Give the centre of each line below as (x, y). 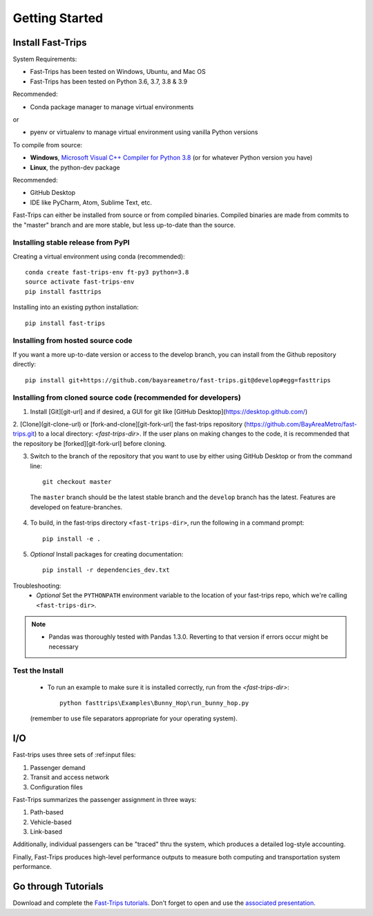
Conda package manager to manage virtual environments (112, 106)
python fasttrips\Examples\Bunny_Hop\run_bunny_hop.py (154, 703)
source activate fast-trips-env (80, 282)
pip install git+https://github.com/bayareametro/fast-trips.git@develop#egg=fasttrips (178, 380)
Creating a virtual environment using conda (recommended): (99, 256)
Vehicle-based (51, 822)
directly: (25, 364)
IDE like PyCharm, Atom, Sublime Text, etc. (91, 202)
